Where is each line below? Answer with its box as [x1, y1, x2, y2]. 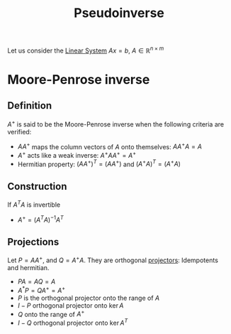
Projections [7, 236, 60, 248]
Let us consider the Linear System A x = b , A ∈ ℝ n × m [7, 45, 164, 55]
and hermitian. [7, 264, 50, 272]
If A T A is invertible [7, 199, 61, 209]
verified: [7, 127, 32, 136]
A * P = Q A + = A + [17, 285, 66, 294]
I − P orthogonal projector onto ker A [17, 301, 124, 310]
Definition [7, 99, 52, 112]
